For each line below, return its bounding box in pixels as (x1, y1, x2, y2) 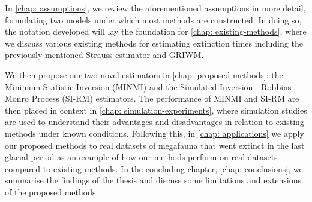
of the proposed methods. (5, 185, 98, 198)
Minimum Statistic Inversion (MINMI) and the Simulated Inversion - (5, 80, 259, 93)
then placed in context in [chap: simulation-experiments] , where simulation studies (5, 103, 307, 116)
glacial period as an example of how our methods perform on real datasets (5, 151, 278, 163)
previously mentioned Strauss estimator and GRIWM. (5, 48, 204, 61)
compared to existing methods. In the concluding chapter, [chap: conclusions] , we (5, 162, 303, 175)
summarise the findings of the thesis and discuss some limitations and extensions (5, 174, 302, 186)
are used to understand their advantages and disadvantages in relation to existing (5, 115, 304, 128)
